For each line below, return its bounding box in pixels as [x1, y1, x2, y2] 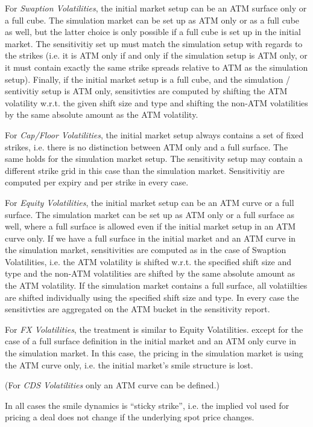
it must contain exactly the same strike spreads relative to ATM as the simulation [5, 60, 308, 73]
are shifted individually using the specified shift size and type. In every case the [5, 291, 299, 303]
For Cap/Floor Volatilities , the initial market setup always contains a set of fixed [5, 128, 304, 141]
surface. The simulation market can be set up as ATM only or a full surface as [5, 208, 295, 220]
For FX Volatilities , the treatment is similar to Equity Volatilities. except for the [5, 323, 303, 335]
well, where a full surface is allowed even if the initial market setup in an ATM [5, 220, 296, 233]
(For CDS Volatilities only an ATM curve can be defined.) [5, 379, 220, 391]
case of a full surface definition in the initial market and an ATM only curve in [5, 335, 296, 347]
